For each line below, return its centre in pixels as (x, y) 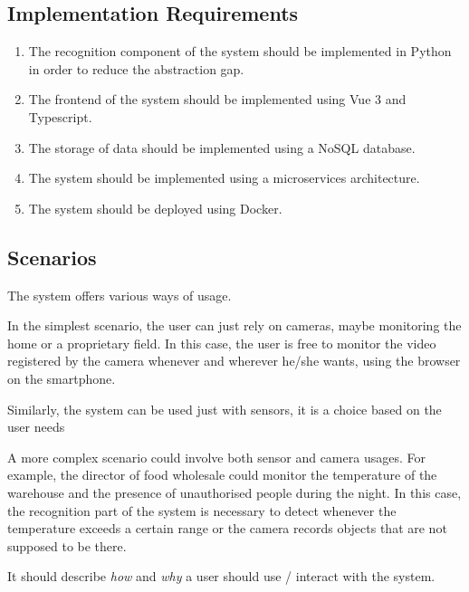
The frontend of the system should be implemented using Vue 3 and (217, 99)
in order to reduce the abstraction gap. (136, 68)
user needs (36, 427)
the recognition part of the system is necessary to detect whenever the (202, 510)
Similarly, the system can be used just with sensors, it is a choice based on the (225, 409)
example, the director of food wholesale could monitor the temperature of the (222, 475)
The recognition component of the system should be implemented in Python (240, 51)
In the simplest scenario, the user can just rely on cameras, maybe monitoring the (234, 325)
